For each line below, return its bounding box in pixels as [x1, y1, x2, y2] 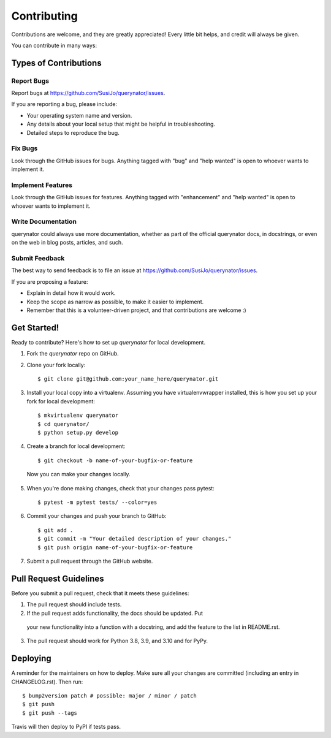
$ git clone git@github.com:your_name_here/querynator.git [37, 376, 219, 382]
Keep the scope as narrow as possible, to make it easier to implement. [26, 298, 204, 305]
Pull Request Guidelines [11, 573, 104, 584]
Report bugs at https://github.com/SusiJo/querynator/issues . [11, 89, 165, 97]
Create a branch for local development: [26, 443, 126, 450]
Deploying [11, 653, 51, 664]
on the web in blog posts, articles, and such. [11, 239, 123, 246]
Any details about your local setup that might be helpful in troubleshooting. [26, 120, 216, 128]
